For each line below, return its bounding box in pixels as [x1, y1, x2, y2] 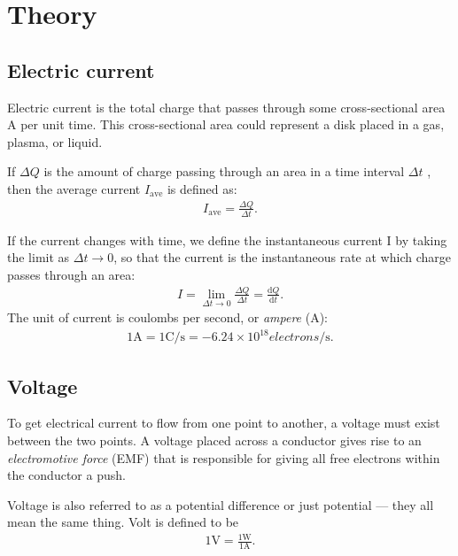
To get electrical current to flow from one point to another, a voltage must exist [7, 413, 440, 432]
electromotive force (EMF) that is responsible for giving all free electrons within [7, 448, 440, 467]
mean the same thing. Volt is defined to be [7, 513, 239, 531]
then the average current [7, 179, 141, 197]
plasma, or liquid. [7, 132, 103, 151]
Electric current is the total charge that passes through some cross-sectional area [7, 97, 446, 116]
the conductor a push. [7, 466, 126, 484]
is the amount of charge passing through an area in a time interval [43, 162, 405, 181]
